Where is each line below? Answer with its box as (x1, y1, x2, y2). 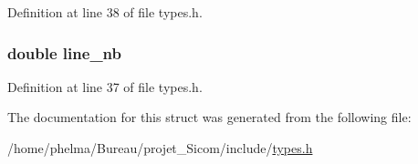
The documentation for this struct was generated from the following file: (7, 108, 412, 127)
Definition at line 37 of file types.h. (7, 77, 203, 96)
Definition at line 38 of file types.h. (7, 3, 203, 21)
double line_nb (7, 41, 121, 64)
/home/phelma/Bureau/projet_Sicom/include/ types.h (7, 138, 313, 157)
